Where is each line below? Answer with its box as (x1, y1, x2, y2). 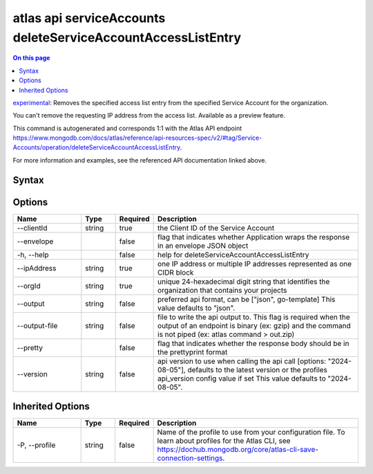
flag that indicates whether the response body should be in (157, 338, 350, 348)
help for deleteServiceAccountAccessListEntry (157, 250, 309, 259)
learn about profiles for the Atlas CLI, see (157, 436, 291, 446)
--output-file (17, 320, 58, 330)
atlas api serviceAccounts (12, 10, 166, 26)
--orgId (17, 281, 41, 291)
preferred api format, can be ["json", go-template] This (157, 294, 336, 304)
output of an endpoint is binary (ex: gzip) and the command (157, 320, 352, 330)
